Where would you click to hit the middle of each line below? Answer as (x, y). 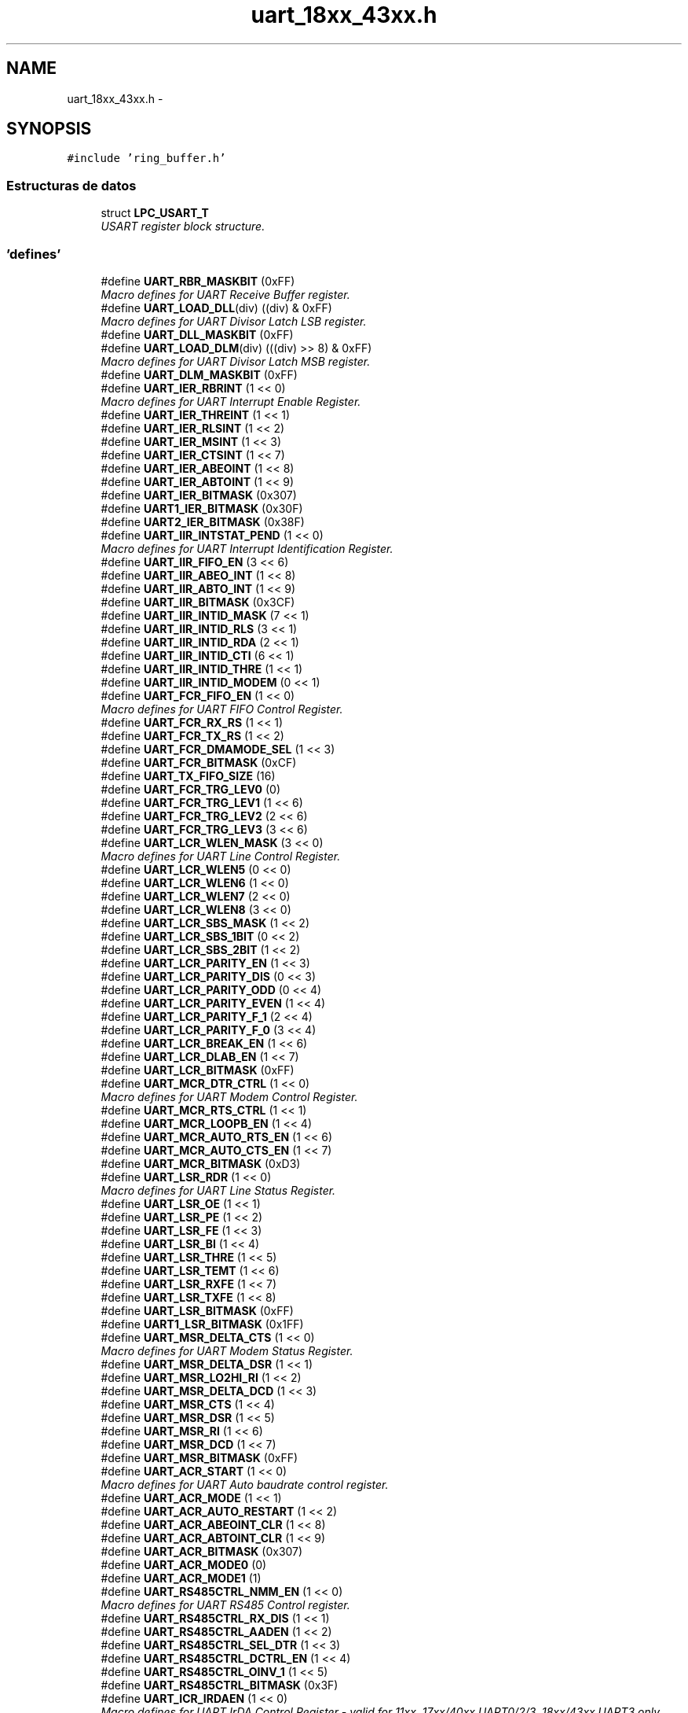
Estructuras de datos (71, 185)
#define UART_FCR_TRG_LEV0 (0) (191, 789)
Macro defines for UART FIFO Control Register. (222, 709)
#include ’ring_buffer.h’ (146, 158)
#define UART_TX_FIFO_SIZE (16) (188, 775)
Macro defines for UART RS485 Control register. (225, 1604)
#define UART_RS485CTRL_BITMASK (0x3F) (220, 1685)
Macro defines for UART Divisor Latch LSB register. (234, 321)
